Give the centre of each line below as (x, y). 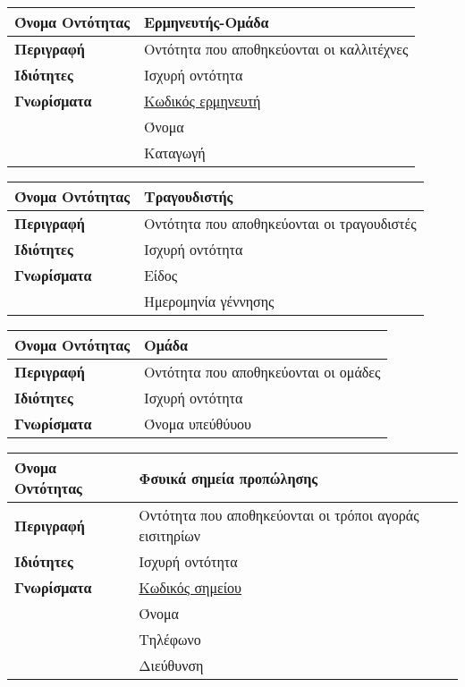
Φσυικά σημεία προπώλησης (228, 478)
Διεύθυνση (171, 665)
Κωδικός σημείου (190, 587)
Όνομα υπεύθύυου (198, 424)
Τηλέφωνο (170, 639)
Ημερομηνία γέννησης (209, 301)
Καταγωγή (174, 153)
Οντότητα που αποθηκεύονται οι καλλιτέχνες (276, 49)
